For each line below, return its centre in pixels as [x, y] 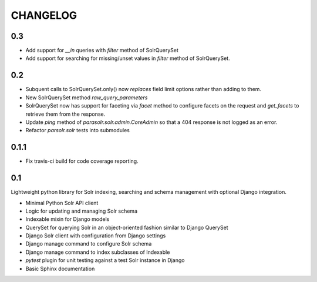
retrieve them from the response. [65, 114]
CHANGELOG [44, 15]
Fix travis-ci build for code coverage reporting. [82, 161]
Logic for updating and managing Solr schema [82, 211]
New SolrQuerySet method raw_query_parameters [87, 98]
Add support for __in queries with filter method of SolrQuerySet [102, 51]
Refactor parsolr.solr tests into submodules [78, 130]
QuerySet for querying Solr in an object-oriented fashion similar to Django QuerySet [127, 227]
